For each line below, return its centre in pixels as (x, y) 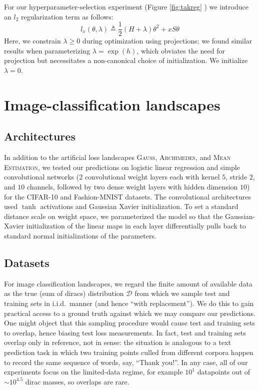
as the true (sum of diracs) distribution (64, 293)
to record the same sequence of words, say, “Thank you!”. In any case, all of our (126, 362)
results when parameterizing (47, 50)
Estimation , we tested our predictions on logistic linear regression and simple (122, 167)
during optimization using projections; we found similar (167, 41)
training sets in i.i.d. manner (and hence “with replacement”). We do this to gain (129, 303)
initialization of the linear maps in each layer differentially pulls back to (136, 226)
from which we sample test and (182, 293)
